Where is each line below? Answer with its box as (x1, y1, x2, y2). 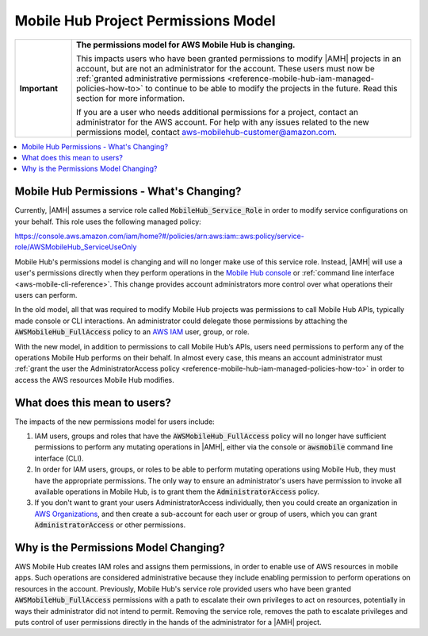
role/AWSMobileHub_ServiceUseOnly (14, 242, 137, 252)
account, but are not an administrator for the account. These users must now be (75, 63, 376, 74)
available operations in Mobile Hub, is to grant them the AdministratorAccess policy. (34, 487, 320, 496)
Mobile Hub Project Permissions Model (14, 12, 277, 29)
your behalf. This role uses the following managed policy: (14, 217, 201, 226)
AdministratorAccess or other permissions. (34, 520, 186, 530)
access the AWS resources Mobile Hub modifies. (14, 375, 174, 384)
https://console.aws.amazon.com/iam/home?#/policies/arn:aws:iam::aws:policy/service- (14, 231, 304, 241)
